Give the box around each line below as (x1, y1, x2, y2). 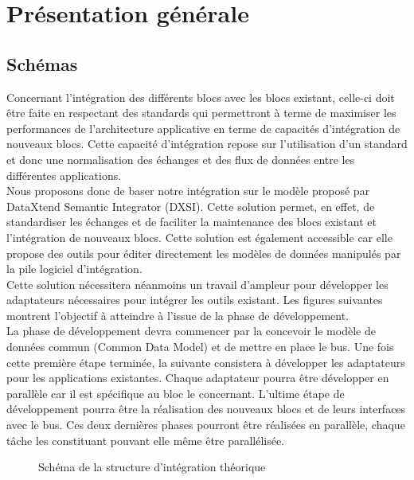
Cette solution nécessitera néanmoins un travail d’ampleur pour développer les (6, 275, 389, 292)
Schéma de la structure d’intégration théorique (38, 459, 266, 475)
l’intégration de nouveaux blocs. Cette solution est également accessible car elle (6, 228, 393, 245)
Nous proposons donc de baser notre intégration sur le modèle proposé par (6, 182, 370, 199)
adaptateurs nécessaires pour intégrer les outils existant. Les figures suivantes (6, 291, 383, 308)
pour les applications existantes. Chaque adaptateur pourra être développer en (6, 369, 389, 386)
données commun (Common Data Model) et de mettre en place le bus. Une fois (6, 338, 394, 355)
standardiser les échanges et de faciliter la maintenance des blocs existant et (6, 213, 377, 230)
